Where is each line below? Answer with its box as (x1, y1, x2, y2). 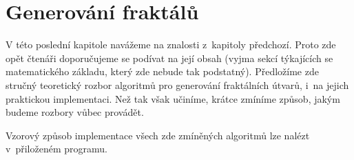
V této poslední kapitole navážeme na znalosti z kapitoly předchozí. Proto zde (6, 37, 336, 52)
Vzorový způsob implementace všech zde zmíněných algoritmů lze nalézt (6, 128, 310, 142)
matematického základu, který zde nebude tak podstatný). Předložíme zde (6, 64, 319, 79)
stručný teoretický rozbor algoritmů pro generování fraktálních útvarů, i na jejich (6, 77, 349, 92)
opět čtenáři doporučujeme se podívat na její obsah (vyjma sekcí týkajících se (6, 50, 333, 65)
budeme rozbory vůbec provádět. (6, 105, 144, 119)
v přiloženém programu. (6, 141, 107, 156)
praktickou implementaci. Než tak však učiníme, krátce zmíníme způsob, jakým (6, 91, 340, 106)
